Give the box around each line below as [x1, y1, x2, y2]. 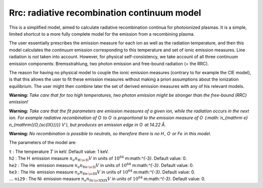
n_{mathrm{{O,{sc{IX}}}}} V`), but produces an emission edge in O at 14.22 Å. [9, 122, 166, 127]
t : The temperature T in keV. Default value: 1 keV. [9, 148, 109, 154]
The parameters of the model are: [9, 140, 77, 146]
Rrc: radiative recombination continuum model [9, 7, 202, 18]
